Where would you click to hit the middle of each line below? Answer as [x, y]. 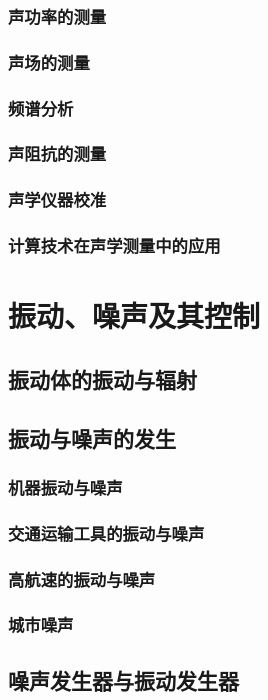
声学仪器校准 [57, 199]
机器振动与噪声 [65, 486]
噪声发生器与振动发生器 [123, 679]
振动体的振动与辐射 [102, 378]
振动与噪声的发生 [92, 437]
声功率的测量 [57, 15]
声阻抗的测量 [57, 153]
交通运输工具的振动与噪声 [106, 532]
